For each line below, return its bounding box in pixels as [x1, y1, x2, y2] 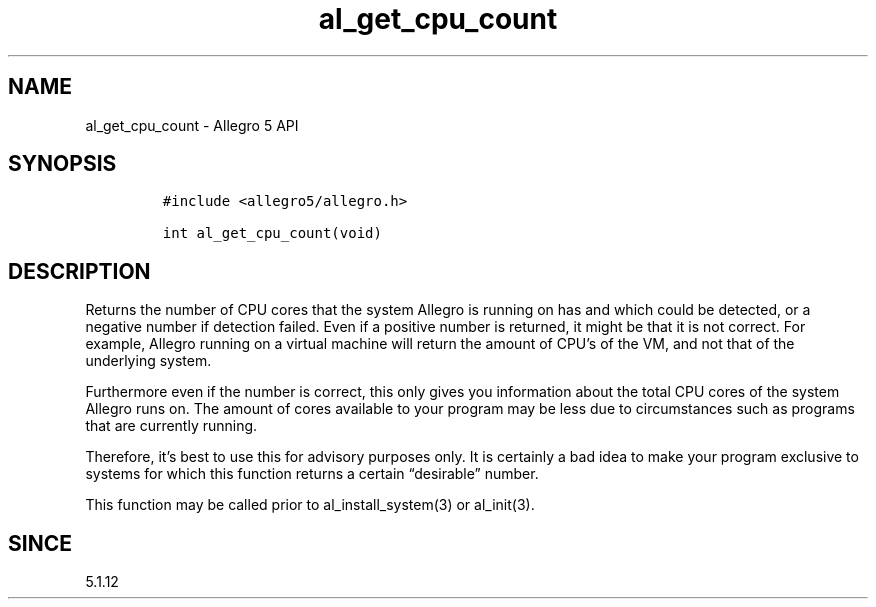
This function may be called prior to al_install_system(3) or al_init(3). [85, 496, 535, 514]
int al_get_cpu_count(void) [162, 225, 382, 242]
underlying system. [85, 352, 212, 370]
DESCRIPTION [8, 258, 151, 284]
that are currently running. [85, 417, 258, 435]
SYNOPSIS [8, 151, 117, 177]
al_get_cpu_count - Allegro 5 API [85, 116, 299, 134]
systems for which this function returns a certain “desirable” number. [85, 465, 539, 483]
